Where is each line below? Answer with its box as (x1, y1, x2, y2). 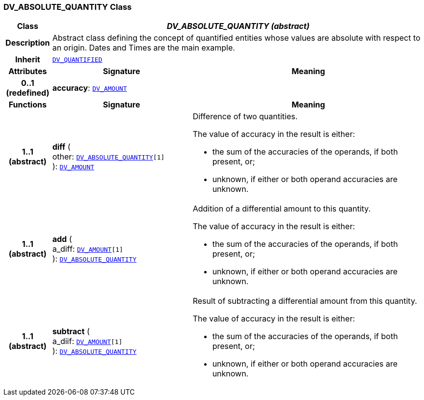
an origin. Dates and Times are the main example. (52, 43, 235, 53)
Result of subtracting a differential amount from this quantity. (192, 296, 417, 306)
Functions (8, 100, 47, 110)
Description (5, 38, 50, 48)
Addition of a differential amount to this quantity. (192, 204, 371, 214)
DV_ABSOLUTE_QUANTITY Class (3, 2, 132, 12)
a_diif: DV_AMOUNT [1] (52, 336, 123, 347)
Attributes (8, 66, 47, 77)
